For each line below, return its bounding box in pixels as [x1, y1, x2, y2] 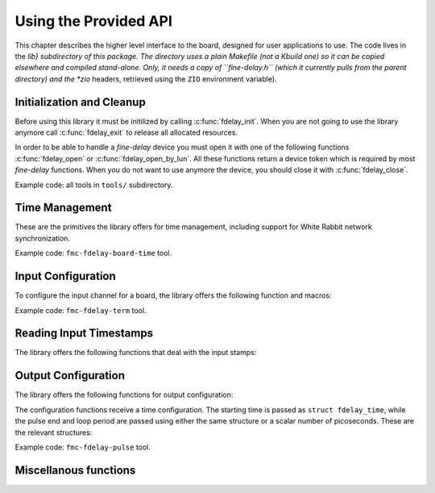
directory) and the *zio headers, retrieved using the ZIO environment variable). [14, 73, 277, 84]
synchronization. [14, 233, 71, 243]
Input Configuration [14, 269, 116, 283]
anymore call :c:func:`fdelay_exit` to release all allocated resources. [14, 127, 238, 137]
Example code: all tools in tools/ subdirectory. [14, 180, 173, 190]
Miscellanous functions [14, 463, 136, 477]
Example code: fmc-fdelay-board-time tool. [14, 249, 172, 258]
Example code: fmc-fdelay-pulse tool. [14, 442, 151, 452]
